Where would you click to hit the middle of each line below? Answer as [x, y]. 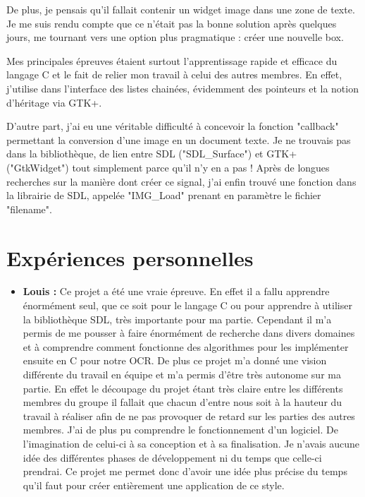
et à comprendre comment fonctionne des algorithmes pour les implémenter [186, 346]
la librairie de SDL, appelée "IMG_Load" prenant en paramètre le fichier [164, 195]
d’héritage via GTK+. [54, 102]
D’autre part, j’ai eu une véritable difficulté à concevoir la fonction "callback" [173, 126]
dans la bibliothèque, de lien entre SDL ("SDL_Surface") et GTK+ [152, 154]
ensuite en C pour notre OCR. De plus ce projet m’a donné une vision [175, 360]
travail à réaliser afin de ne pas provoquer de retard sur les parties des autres [189, 415]
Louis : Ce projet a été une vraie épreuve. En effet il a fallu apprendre [176, 291]
